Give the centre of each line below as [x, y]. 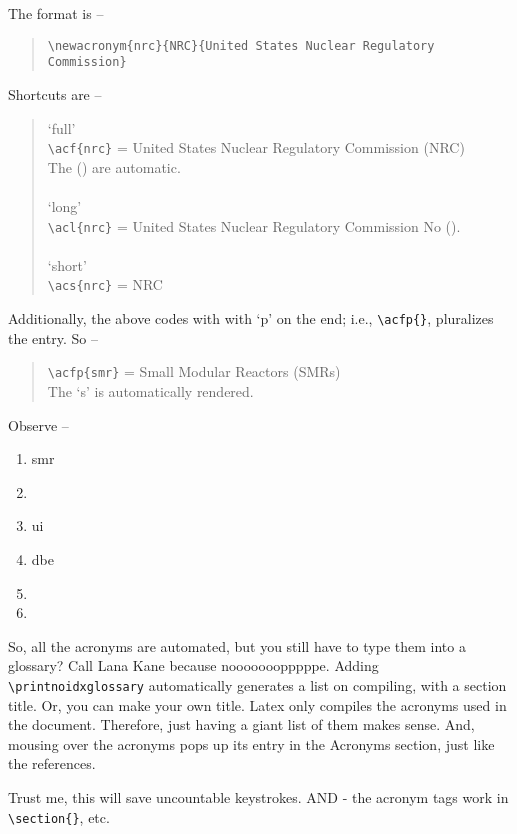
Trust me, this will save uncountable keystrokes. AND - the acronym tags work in [258, 796]
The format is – [56, 13]
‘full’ [61, 127]
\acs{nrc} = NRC [105, 284]
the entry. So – [53, 337]
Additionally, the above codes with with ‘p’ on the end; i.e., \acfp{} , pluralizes [251, 318]
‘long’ [64, 205]
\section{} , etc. [59, 816]
